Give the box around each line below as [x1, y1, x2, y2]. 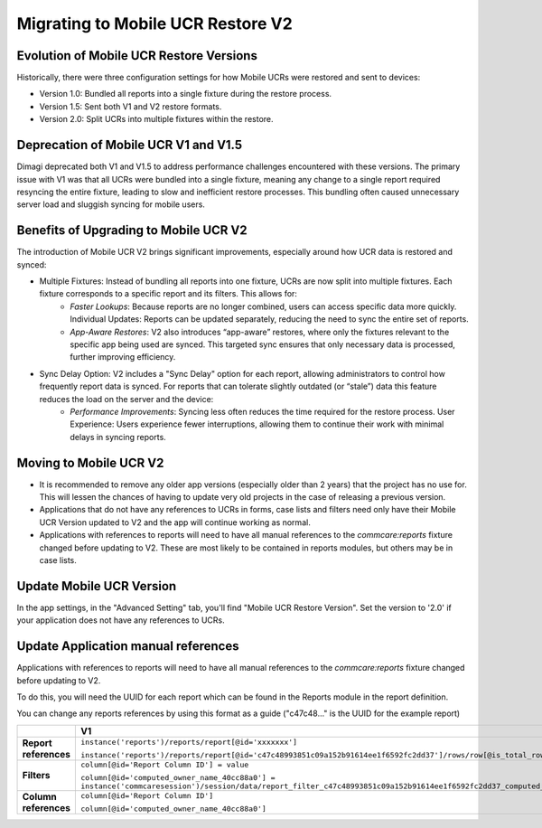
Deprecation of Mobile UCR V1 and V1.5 [16, 137, 243, 153]
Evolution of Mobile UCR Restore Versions [16, 48, 257, 63]
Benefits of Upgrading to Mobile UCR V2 [16, 222, 248, 239]
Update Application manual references [16, 638, 239, 654]
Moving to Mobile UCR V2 [16, 455, 164, 470]
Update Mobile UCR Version [16, 579, 177, 594]
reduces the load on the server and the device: [39, 393, 214, 404]
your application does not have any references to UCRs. [16, 615, 225, 626]
